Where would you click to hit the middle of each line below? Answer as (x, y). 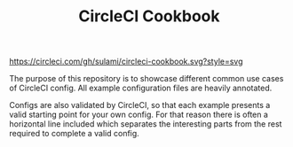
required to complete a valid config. (74, 134)
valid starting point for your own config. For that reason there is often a (139, 115)
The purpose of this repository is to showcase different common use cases (146, 79)
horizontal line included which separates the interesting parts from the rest (146, 124)
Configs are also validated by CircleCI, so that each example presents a (140, 105)
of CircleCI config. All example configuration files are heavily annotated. (141, 88)
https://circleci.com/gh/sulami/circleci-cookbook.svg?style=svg (126, 62)
